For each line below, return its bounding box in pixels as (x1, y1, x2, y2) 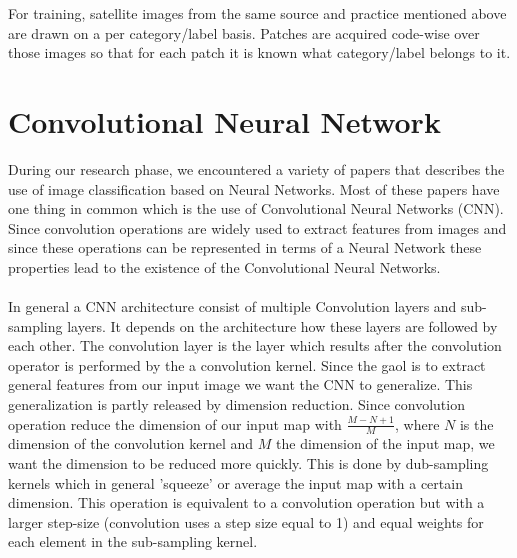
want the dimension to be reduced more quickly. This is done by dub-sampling (8, 453, 489, 474)
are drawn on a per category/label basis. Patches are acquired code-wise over (8, 22, 480, 43)
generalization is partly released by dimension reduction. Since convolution (8, 394, 465, 415)
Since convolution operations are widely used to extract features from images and (8, 217, 507, 238)
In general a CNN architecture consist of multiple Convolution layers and (8, 296, 457, 317)
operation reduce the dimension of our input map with (8, 413, 342, 434)
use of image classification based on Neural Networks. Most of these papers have (8, 178, 500, 199)
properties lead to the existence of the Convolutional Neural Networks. (8, 256, 441, 277)
